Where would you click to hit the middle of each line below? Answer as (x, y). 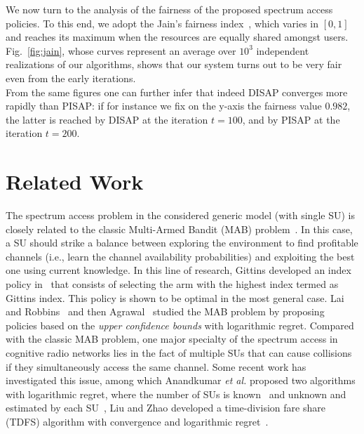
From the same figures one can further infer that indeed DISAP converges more (177, 92)
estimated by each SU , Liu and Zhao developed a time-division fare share (166, 408)
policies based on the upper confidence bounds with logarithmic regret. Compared (180, 325)
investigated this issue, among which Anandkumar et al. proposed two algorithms (181, 380)
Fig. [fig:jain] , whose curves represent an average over (121, 50)
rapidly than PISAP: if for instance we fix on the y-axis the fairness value (164, 106)
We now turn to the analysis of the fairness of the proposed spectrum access (169, 9)
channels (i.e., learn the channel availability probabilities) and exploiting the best (180, 256)
